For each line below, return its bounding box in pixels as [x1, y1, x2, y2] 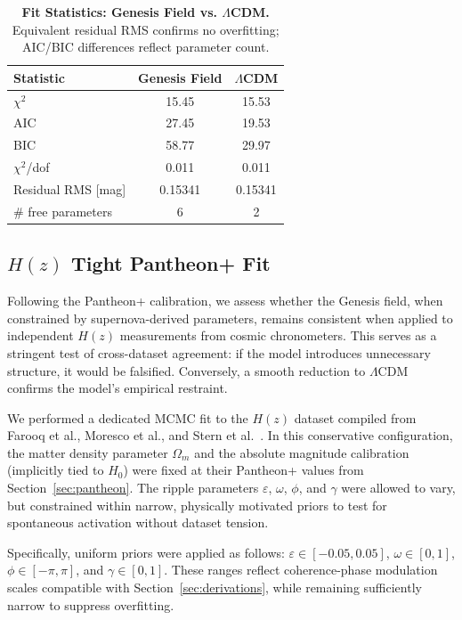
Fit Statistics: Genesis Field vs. [21, 3, 217, 20]
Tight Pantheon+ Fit [70, 249, 271, 277]
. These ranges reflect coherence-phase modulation [164, 560, 438, 579]
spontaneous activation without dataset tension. [7, 513, 269, 532]
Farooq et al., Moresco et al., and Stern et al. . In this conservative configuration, [7, 426, 453, 445]
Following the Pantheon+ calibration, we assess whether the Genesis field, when [7, 291, 443, 310]
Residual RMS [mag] [13, 180, 126, 198]
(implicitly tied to [7, 461, 104, 479]
